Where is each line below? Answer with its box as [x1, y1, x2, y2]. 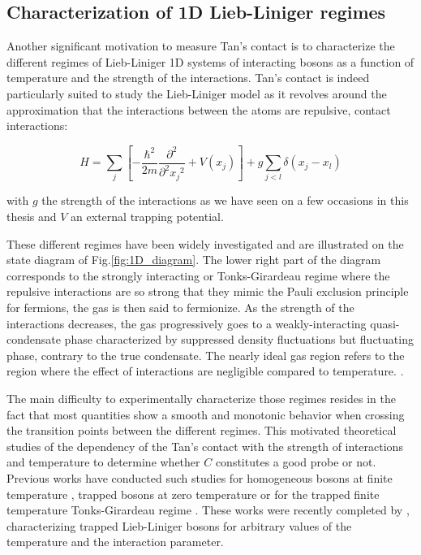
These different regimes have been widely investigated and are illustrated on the [6, 235, 404, 252]
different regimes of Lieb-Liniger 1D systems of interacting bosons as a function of [6, 53, 415, 70]
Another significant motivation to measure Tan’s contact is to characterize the [6, 37, 395, 54]
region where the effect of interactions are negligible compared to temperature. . [6, 362, 404, 379]
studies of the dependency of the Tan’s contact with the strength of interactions [6, 437, 403, 454]
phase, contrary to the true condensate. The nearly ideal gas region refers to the [6, 346, 405, 363]
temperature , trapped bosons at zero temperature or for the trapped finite [6, 485, 380, 502]
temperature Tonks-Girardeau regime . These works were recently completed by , [6, 501, 410, 518]
